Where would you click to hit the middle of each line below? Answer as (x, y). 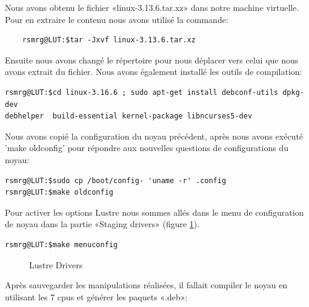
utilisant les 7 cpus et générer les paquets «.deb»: (96, 296)
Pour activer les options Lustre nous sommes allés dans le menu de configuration (154, 212)
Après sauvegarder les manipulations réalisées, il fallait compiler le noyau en (146, 285)
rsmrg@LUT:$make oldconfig (59, 192)
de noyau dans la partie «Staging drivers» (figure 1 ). (102, 224)
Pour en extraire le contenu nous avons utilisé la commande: (117, 19)
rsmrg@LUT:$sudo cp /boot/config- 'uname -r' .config (116, 180)
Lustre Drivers (56, 264)
